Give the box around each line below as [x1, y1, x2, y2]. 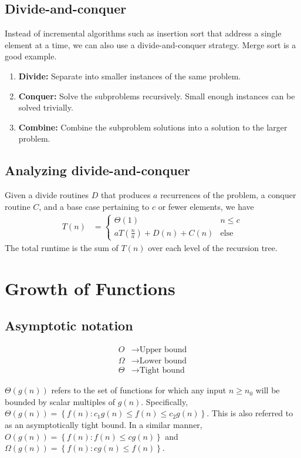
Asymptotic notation [5, 316, 133, 335]
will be [255, 384, 280, 396]
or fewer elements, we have [158, 200, 254, 212]
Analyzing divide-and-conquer [5, 161, 190, 179]
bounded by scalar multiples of [5, 395, 116, 407]
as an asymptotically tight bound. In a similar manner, [5, 418, 202, 430]
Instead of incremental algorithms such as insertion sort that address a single [5, 27, 282, 39]
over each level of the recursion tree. [148, 241, 278, 253]
